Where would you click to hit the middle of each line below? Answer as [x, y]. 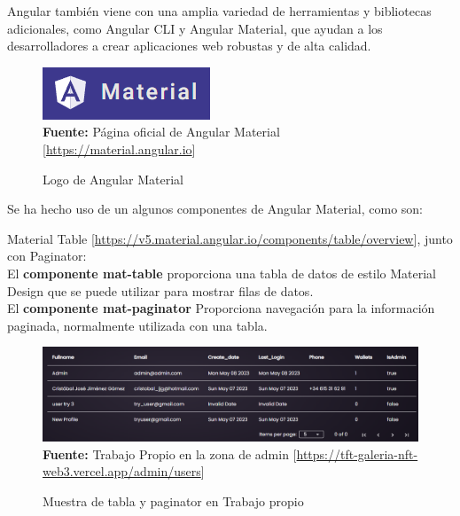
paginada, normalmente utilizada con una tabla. [137, 325]
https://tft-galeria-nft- [357, 453]
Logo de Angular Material [113, 179]
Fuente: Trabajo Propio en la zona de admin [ [170, 453]
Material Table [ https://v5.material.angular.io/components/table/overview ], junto [230, 238]
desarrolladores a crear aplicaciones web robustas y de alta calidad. [189, 46]
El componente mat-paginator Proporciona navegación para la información [221, 308]
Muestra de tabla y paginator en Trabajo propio [173, 500]
